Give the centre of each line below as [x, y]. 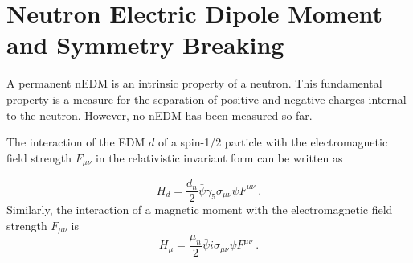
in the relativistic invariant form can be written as [219, 157]
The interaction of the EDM [76, 142]
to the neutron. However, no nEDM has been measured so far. [159, 115]
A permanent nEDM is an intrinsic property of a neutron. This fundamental [194, 83]
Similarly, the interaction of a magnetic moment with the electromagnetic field [200, 210]
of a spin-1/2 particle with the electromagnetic [273, 142]
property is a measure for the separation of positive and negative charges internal [206, 99]
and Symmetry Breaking [145, 45]
